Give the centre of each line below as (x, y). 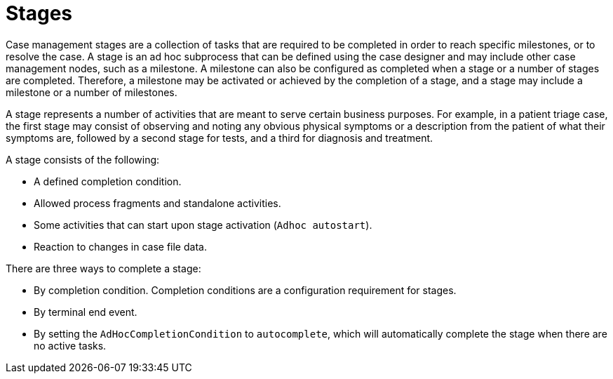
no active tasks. (70, 345)
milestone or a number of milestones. (92, 92)
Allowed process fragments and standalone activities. (157, 203)
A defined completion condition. (108, 181)
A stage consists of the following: (83, 159)
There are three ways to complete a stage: (103, 268)
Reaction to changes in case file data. (120, 246)
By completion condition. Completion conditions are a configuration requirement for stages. (245, 290)
